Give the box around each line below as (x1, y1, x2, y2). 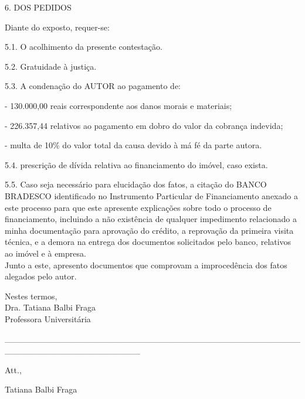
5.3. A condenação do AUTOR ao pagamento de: (5, 80, 181, 92)
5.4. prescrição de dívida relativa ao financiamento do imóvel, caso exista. (5, 158, 268, 170)
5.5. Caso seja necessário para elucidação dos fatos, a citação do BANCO (5, 178, 267, 190)
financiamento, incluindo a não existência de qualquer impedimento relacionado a (5, 213, 297, 225)
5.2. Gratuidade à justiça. (5, 60, 97, 72)
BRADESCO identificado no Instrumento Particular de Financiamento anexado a (5, 189, 298, 202)
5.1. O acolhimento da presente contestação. (5, 40, 162, 53)
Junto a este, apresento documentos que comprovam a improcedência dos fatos (5, 258, 287, 271)
